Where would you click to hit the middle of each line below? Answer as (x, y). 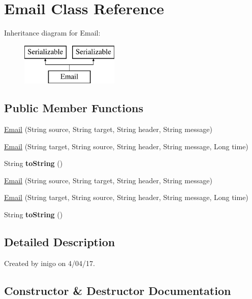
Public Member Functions (74, 108)
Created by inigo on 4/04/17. (50, 263)
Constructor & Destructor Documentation (118, 290)
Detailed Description (60, 242)
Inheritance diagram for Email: (52, 33)
